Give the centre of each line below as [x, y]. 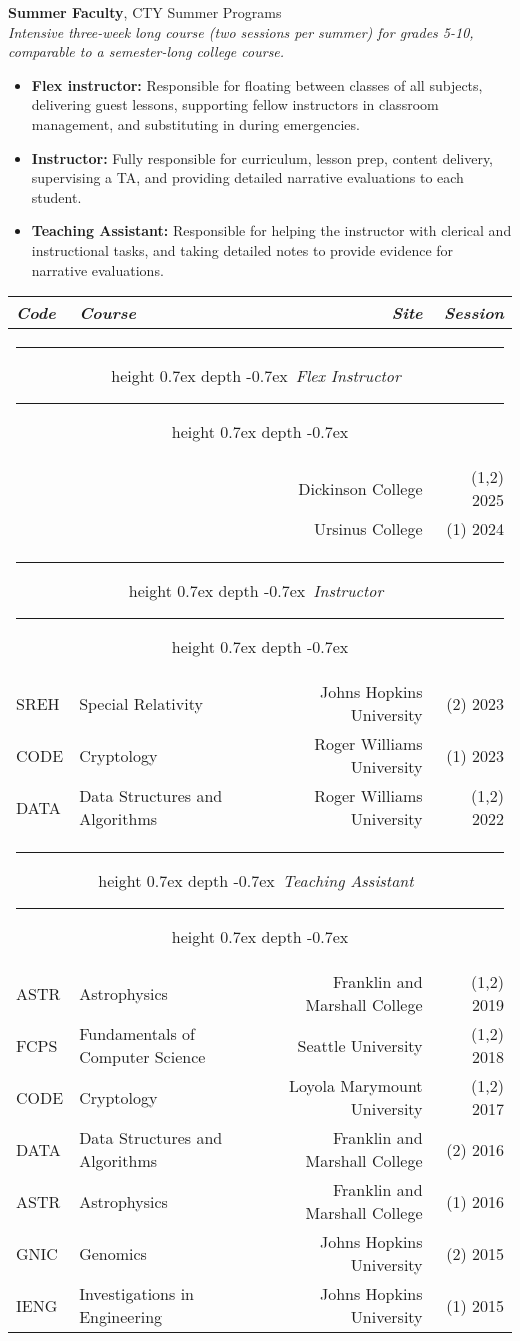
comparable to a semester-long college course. [146, 51]
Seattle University [360, 1045]
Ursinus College [368, 529]
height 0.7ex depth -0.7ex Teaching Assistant [256, 881]
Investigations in [136, 1294]
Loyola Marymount [355, 1086]
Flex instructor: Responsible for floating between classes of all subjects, [257, 84]
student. [56, 196]
